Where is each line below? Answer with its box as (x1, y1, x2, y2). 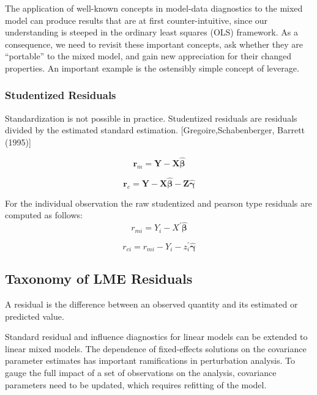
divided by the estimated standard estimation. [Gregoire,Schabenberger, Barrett (5, 124, 305, 136)
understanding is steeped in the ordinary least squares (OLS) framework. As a (5, 26, 298, 39)
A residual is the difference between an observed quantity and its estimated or (5, 297, 298, 310)
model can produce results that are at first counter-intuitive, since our (5, 13, 268, 26)
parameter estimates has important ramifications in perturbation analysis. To (5, 354, 295, 367)
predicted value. (5, 309, 64, 322)
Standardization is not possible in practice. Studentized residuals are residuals (5, 111, 297, 124)
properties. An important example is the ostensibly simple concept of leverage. (5, 61, 299, 74)
